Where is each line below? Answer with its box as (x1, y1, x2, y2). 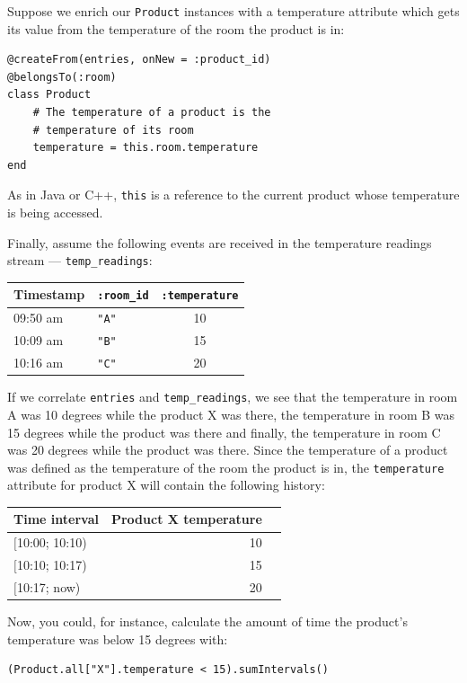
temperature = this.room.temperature (32, 141, 259, 155)
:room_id (97, 289, 149, 303)
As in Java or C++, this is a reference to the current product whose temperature (7, 185, 460, 204)
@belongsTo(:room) (7, 70, 117, 84)
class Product (7, 88, 92, 102)
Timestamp (13, 285, 85, 304)
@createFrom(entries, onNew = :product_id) (7, 53, 271, 67)
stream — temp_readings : (7, 251, 153, 270)
